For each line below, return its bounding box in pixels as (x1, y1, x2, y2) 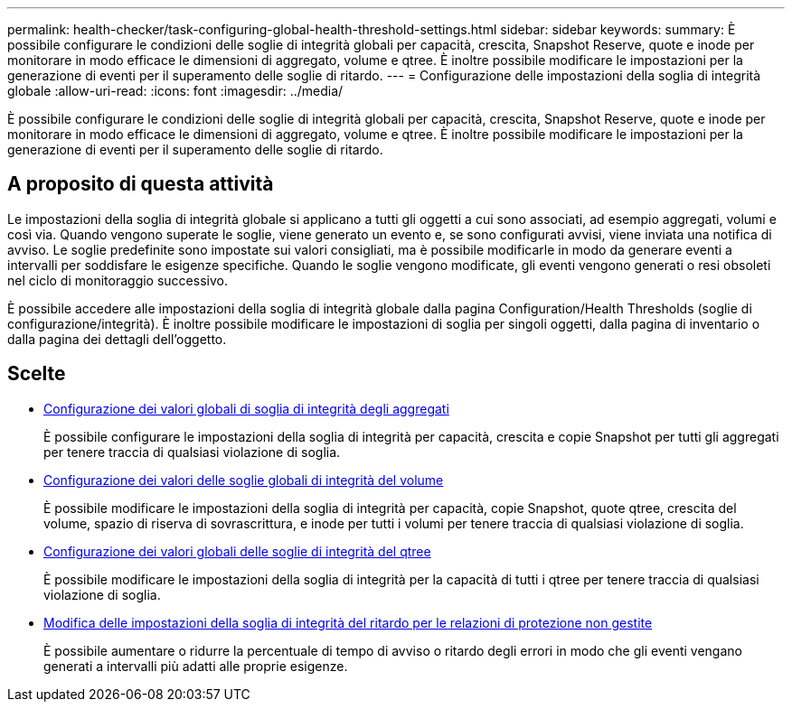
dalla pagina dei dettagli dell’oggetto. (7, 331, 227, 347)
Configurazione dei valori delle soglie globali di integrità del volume (43, 471, 444, 488)
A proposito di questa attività (7, 173, 274, 196)
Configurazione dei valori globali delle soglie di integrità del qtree (43, 543, 431, 559)
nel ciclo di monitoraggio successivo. (7, 272, 228, 288)
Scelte (7, 362, 66, 386)
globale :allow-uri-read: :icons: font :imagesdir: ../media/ (7, 83, 344, 98)
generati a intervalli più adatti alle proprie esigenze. (43, 658, 348, 674)
